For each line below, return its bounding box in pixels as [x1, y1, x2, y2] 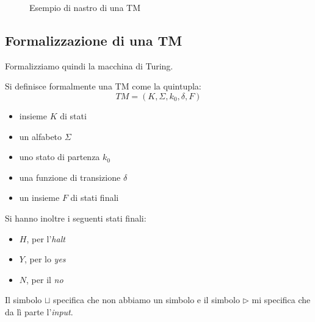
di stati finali [70, 191, 119, 204]
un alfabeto [19, 130, 62, 142]
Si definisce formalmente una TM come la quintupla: [5, 80, 201, 93]
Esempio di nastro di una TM [29, 1, 141, 13]
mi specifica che [252, 293, 311, 306]
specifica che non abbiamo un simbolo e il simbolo [53, 293, 240, 306]
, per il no [26, 273, 63, 285]
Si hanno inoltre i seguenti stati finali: [5, 211, 147, 224]
